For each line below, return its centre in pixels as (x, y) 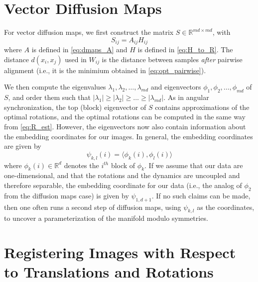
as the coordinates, (226, 207)
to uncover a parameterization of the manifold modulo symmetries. (106, 218)
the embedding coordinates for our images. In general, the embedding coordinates (129, 136)
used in (76, 59)
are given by (23, 146)
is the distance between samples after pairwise (172, 59)
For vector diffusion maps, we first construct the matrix (89, 32)
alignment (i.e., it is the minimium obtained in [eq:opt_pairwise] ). (105, 70)
